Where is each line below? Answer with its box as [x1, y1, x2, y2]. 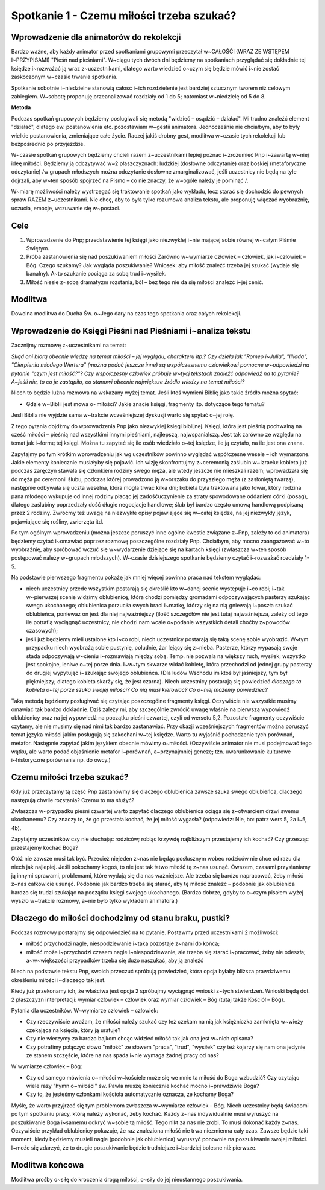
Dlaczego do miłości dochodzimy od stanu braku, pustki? [11, 913, 231, 923]
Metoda [11, 104, 31, 111]
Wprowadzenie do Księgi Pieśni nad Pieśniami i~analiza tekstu [11, 326, 251, 336]
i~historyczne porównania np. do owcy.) [11, 756, 111, 764]
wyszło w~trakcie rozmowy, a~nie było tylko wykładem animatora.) [11, 897, 178, 904]
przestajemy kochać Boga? [11, 844, 78, 851]
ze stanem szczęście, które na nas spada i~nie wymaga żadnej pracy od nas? [26, 1051, 219, 1059]
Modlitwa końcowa [11, 1160, 84, 1170]
